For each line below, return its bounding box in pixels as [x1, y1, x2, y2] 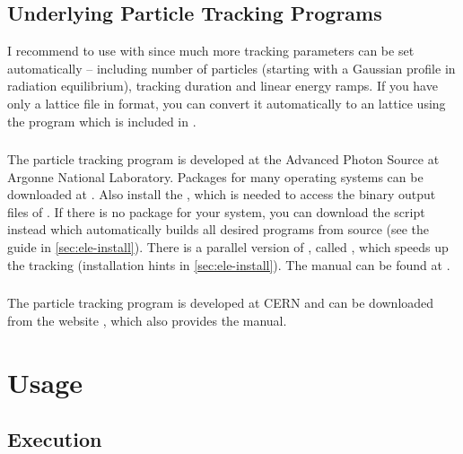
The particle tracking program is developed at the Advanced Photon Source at [7, 150, 440, 169]
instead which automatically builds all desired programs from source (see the [7, 220, 430, 239]
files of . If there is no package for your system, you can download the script [7, 202, 425, 221]
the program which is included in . [7, 111, 197, 130]
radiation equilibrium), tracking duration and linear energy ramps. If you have [7, 76, 438, 95]
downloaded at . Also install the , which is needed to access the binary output [7, 185, 436, 204]
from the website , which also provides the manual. [7, 310, 287, 329]
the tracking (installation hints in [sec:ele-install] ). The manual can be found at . [7, 255, 450, 274]
